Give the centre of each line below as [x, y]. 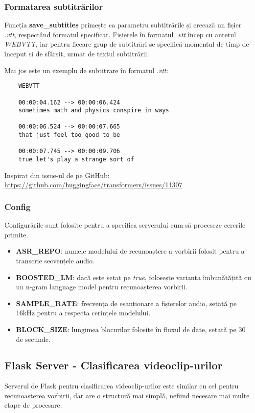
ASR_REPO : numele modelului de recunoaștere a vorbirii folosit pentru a [130, 251]
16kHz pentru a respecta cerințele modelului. [83, 313]
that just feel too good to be [69, 135]
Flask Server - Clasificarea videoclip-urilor [114, 365]
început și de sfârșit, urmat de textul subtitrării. [77, 53]
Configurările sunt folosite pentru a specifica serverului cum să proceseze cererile [125, 225]
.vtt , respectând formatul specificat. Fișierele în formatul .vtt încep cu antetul [120, 34]
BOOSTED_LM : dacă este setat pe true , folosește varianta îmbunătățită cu [134, 277]
